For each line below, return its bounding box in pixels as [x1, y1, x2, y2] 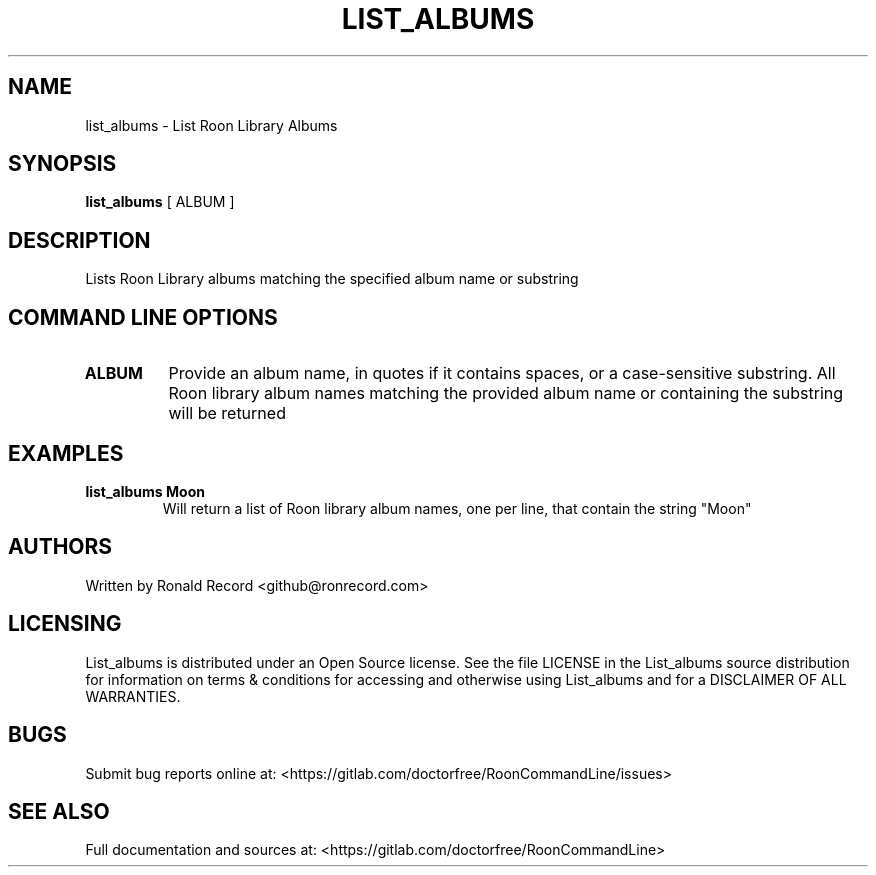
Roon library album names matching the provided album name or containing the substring [168, 383, 844, 404]
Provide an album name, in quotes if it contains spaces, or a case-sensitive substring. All [168, 363, 836, 384]
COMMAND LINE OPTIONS [8, 304, 278, 330]
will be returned [168, 403, 286, 424]
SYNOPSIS [8, 151, 117, 177]
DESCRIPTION [8, 227, 151, 253]
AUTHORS [8, 534, 113, 560]
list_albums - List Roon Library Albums [85, 116, 338, 134]
